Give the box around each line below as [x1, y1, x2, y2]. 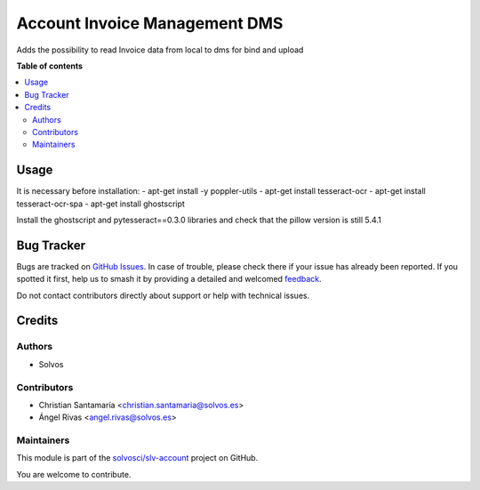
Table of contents [16, 60, 84, 71]
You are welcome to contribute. [16, 469, 132, 479]
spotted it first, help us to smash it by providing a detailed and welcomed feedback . [16, 274, 322, 285]
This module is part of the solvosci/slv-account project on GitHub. [16, 453, 259, 463]
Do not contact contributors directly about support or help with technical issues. [16, 290, 310, 301]
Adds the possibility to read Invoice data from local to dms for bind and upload [16, 44, 304, 55]
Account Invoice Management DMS [16, 13, 284, 33]
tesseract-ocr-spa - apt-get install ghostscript [16, 198, 186, 209]
